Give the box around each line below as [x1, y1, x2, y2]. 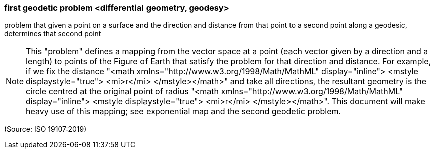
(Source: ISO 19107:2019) [4, 125, 87, 134]
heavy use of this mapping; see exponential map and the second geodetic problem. [26, 106, 341, 117]
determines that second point [4, 29, 101, 38]
